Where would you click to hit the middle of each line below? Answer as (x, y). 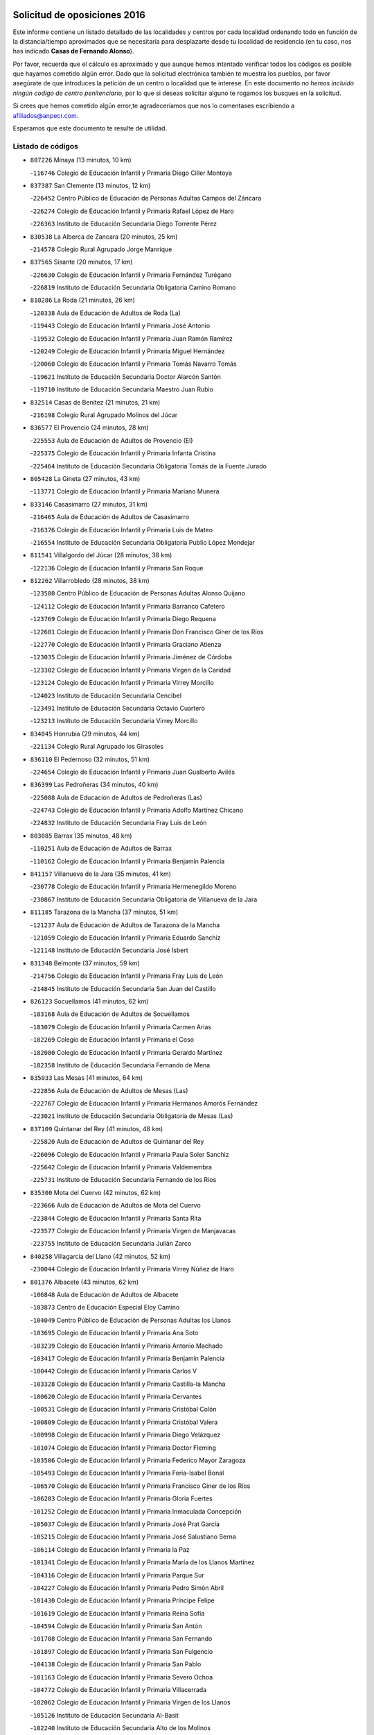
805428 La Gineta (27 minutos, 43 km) (85, 478)
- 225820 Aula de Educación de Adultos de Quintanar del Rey (117, 1142)
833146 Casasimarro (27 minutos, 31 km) (89, 504)
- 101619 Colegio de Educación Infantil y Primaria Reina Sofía (117, 1613)
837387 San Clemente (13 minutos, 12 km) (90, 185)
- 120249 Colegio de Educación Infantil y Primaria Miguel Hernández (127, 351)
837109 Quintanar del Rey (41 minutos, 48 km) (97, 1128)
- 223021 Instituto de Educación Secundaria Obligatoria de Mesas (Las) (132, 1116)
